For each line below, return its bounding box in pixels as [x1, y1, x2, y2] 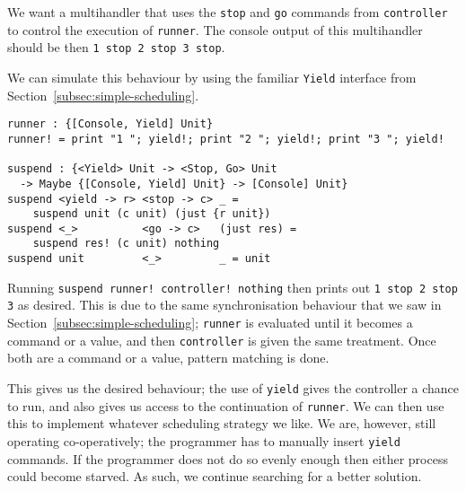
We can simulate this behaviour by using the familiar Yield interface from [7, 67, 417, 86]
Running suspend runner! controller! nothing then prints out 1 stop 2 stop [7, 277, 458, 296]
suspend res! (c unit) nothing [32, 237, 220, 250]
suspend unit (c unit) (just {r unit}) [32, 207, 271, 221]
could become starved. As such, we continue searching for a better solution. [7, 467, 422, 486]
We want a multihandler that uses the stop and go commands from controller [7, 3, 448, 21]
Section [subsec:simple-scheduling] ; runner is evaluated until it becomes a [7, 313, 413, 332]
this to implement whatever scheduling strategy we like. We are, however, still [7, 414, 436, 433]
